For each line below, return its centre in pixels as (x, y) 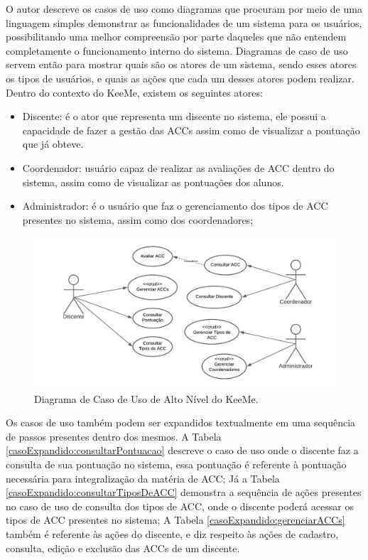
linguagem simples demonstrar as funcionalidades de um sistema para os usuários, (184, 22)
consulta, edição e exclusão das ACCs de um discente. (123, 548)
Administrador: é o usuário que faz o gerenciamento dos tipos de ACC (175, 206)
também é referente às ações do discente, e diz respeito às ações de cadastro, (172, 533)
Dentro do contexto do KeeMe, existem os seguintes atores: (134, 92)
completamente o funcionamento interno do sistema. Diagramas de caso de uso (177, 50)
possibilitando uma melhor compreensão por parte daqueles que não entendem (176, 37)
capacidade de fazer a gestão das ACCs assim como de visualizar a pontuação (191, 130)
